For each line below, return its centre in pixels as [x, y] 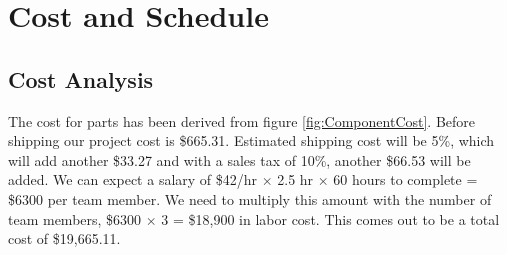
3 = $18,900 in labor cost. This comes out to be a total [330, 218]
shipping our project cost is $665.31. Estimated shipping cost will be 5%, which [251, 140]
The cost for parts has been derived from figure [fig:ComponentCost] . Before [242, 120]
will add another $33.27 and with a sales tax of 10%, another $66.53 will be [239, 159]
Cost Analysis [81, 78]
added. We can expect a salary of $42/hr [133, 179]
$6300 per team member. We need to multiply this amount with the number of [250, 198]
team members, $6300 [75, 218]
